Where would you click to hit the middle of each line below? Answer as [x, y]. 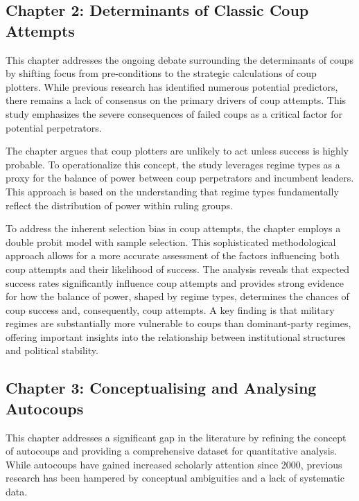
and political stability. [52, 350]
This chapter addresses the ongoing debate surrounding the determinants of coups [180, 59]
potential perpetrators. [54, 127]
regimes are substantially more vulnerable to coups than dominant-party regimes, [178, 323]
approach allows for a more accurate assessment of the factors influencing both [173, 255]
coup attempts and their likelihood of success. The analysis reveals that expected [178, 269]
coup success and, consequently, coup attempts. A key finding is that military [170, 309]
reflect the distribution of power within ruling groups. [119, 205]
